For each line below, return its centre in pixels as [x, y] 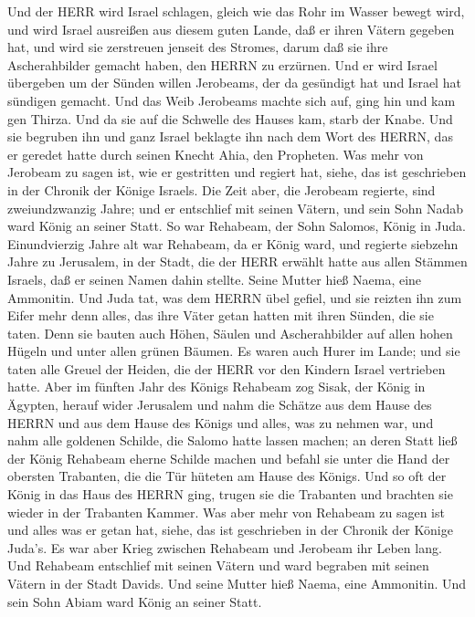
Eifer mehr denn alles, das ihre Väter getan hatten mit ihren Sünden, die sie [221, 315]
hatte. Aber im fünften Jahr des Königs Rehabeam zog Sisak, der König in [216, 387]
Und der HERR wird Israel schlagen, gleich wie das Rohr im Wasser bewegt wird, [236, 11]
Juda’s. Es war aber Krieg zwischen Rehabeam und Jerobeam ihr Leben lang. [225, 547]
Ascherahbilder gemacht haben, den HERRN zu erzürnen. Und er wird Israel [222, 64]
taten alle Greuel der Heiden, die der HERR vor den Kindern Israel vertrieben [227, 368]
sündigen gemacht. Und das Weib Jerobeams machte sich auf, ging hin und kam [232, 100]
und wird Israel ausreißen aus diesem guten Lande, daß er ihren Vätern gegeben [231, 29]
